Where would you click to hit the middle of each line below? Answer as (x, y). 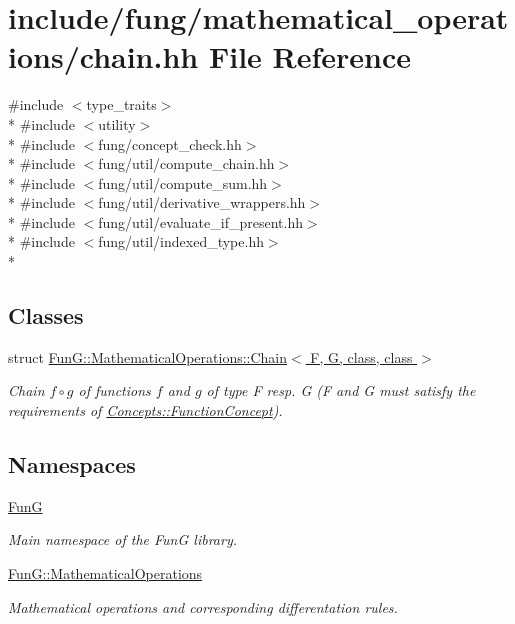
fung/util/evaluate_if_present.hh (200, 221)
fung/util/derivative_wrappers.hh (202, 202)
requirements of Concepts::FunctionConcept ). (145, 410)
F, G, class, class (361, 356)
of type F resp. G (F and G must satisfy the (341, 390)
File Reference (310, 56)
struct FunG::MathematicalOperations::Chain (148, 356)
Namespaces (72, 464)
